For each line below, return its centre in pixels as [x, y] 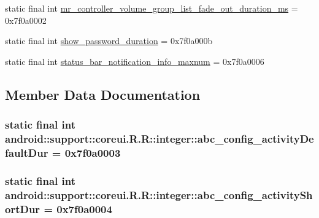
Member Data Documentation [103, 94]
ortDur [23, 209]
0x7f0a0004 [84, 209]
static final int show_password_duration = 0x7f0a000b [109, 41]
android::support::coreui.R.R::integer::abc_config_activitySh [159, 194]
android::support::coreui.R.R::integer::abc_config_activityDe [159, 138]
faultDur [27, 152]
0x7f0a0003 [93, 152]
